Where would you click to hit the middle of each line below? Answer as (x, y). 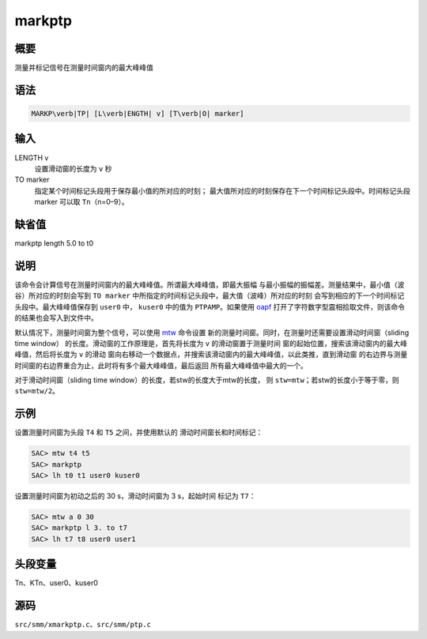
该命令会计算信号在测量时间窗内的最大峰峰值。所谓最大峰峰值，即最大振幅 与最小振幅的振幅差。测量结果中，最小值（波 (210, 284)
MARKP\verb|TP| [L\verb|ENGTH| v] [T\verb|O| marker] (138, 114)
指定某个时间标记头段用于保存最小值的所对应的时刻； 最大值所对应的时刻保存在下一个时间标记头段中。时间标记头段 (222, 190)
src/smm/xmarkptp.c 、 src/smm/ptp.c (83, 625)
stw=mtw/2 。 (37, 391)
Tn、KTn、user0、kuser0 (56, 583)
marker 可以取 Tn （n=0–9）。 (82, 202)
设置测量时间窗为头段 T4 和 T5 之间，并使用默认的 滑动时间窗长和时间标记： (139, 432)
